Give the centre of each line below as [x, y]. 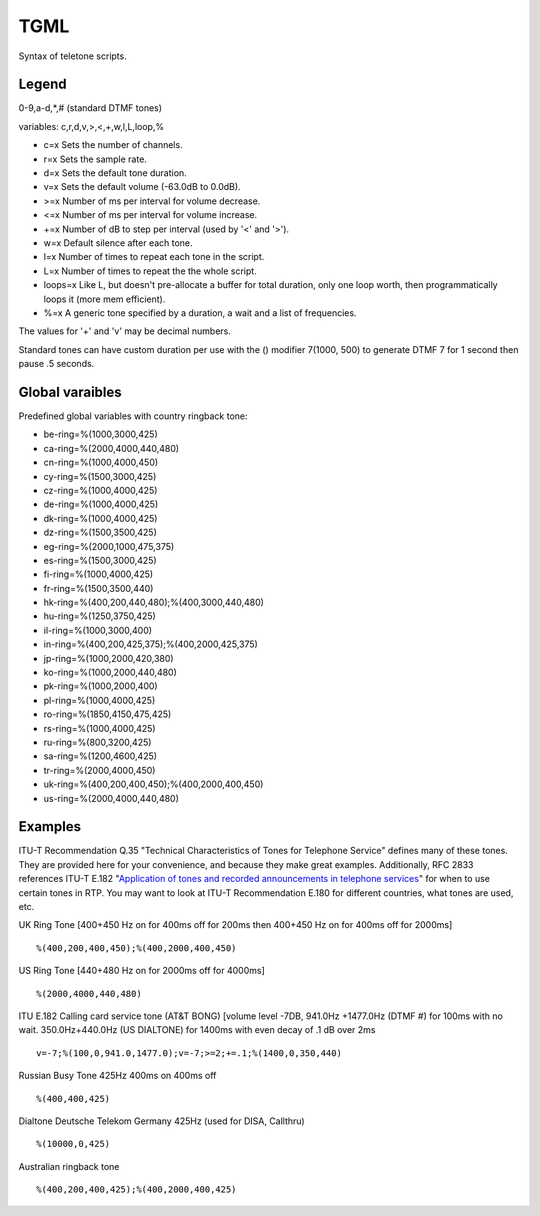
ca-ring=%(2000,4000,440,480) [111, 448]
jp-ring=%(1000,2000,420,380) [108, 658]
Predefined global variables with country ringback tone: [133, 416]
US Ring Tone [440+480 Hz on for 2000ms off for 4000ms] [141, 971]
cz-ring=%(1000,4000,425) [100, 490]
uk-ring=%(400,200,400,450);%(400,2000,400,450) [153, 784]
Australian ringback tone [69, 1166]
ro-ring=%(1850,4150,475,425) [107, 714]
